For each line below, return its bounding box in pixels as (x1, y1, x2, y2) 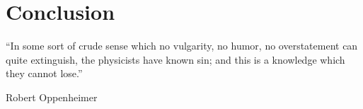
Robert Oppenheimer (6, 89, 98, 104)
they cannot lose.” (6, 66, 83, 81)
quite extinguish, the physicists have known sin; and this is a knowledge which (6, 52, 345, 67)
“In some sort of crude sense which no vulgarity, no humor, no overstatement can (6, 38, 358, 53)
